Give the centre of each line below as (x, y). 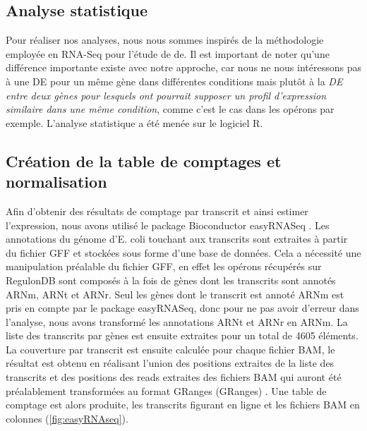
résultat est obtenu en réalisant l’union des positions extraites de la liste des (170, 363)
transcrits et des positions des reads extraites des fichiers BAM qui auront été (174, 377)
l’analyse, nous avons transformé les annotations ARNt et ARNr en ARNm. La (177, 321)
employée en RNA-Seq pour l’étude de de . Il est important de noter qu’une (168, 53)
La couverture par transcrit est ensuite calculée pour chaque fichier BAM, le (170, 349)
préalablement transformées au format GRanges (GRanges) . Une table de (166, 390)
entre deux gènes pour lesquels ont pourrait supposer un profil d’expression (166, 95)
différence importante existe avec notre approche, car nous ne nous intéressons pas (183, 67)
